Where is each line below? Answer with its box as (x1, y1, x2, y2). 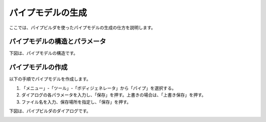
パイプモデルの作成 (9, 63, 67, 71)
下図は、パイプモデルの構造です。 (9, 50, 78, 56)
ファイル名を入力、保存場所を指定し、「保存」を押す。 (21, 99, 132, 105)
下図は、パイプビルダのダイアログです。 (9, 108, 91, 114)
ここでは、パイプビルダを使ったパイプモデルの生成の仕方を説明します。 (9, 25, 156, 30)
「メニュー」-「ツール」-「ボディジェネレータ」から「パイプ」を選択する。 (21, 85, 176, 91)
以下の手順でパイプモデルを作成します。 (9, 76, 91, 82)
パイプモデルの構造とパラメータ (9, 37, 106, 46)
